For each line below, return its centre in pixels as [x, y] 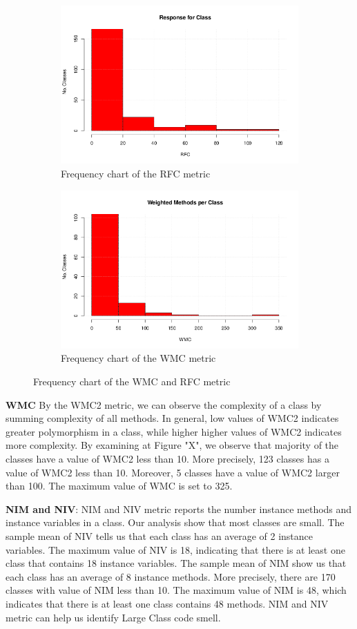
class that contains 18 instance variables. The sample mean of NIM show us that [176, 563]
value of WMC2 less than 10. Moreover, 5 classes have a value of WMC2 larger [173, 472]
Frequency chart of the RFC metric [136, 173]
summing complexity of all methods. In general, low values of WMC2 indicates [172, 418]
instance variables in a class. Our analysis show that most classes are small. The [175, 522]
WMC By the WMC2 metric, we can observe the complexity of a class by [164, 404]
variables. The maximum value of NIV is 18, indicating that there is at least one [175, 549]
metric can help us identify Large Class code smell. [113, 617]
